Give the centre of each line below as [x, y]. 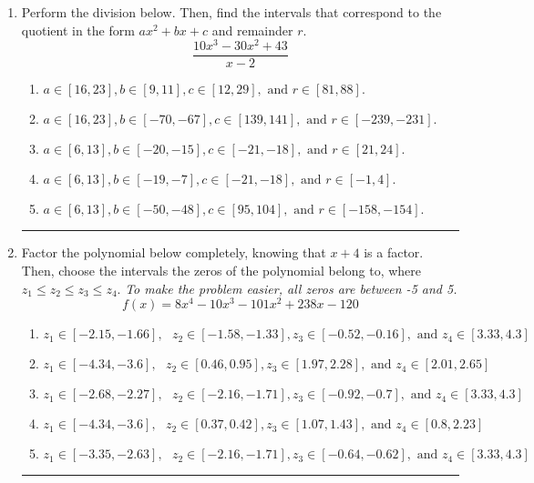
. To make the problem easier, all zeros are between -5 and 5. [287, 288]
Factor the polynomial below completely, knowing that [174, 252]
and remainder [252, 30]
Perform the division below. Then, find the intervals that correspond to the [231, 12]
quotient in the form [78, 30]
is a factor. [394, 252]
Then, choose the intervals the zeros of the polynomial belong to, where [221, 270]
